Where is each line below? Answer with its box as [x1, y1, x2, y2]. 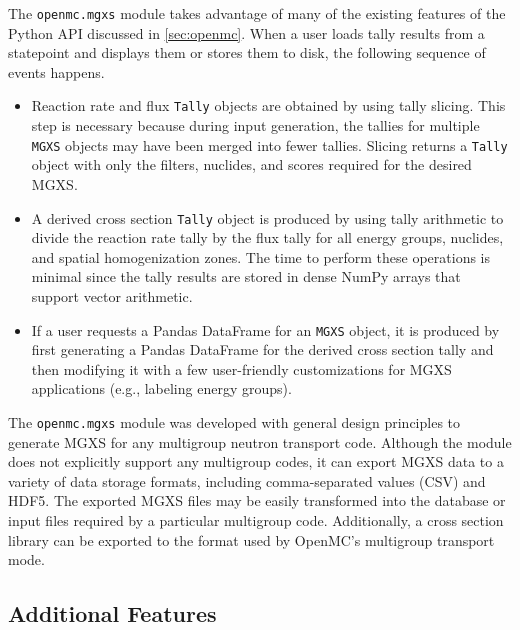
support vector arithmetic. [31, 285, 193, 306]
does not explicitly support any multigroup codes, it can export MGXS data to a [8, 451, 504, 472]
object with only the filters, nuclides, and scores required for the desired [31, 154, 472, 175]
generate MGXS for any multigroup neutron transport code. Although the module [8, 431, 512, 452]
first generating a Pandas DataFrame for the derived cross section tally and [31, 339, 494, 360]
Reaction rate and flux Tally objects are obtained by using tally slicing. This [31, 95, 506, 116]
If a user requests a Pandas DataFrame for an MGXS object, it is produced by [31, 319, 500, 340]
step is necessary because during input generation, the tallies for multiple [31, 115, 480, 136]
